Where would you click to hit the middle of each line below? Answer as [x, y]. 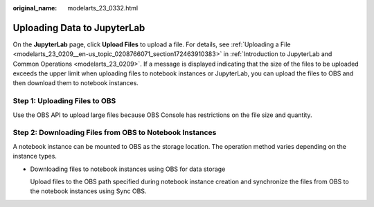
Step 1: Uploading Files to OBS [64, 101]
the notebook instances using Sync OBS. [88, 191]
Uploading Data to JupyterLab [79, 28]
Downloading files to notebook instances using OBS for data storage [128, 169]
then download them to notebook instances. [75, 83]
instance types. [35, 156]
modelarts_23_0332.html [103, 8]
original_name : [35, 8]
